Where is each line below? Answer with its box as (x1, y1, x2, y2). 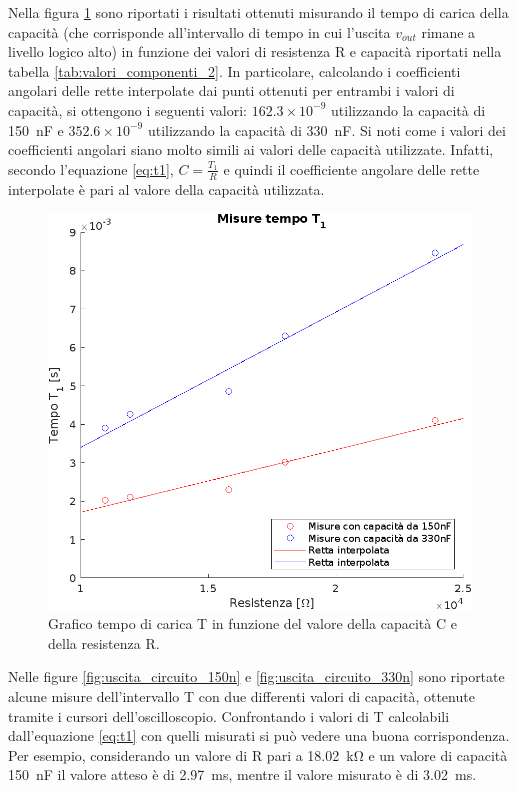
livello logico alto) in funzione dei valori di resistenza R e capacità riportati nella (8, 41, 502, 62)
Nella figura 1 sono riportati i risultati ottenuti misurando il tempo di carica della (8, 2, 509, 22)
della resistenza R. (48, 632, 160, 653)
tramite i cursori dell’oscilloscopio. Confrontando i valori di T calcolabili (8, 705, 450, 726)
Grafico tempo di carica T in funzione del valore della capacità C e (48, 613, 457, 634)
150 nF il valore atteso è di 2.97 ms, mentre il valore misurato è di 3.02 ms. (8, 764, 477, 785)
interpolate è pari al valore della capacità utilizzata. (8, 178, 325, 199)
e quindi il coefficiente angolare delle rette (223, 158, 480, 179)
